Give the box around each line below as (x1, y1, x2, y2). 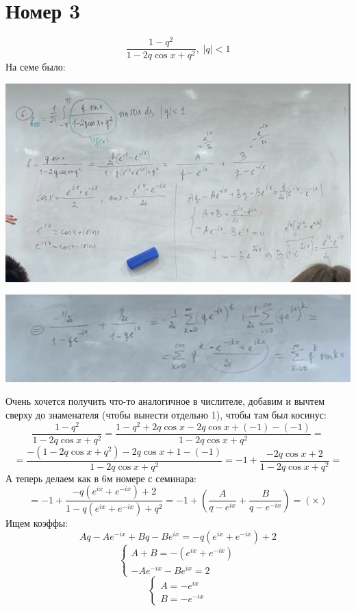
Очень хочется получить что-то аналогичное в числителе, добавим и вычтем (5, 394, 325, 408)
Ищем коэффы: (5, 516, 68, 530)
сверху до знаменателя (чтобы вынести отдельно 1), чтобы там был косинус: (5, 408, 327, 421)
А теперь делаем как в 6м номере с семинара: (5, 471, 197, 485)
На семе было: (5, 60, 66, 74)
